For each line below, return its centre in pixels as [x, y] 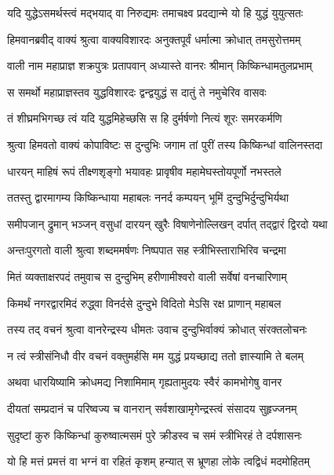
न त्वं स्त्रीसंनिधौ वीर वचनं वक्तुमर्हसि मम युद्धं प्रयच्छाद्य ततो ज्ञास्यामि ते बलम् [156, 355]
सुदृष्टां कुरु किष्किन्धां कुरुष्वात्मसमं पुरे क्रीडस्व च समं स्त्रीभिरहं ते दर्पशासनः [154, 435]
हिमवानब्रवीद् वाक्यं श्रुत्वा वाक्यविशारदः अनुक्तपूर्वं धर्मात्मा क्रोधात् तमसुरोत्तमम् [154, 39]
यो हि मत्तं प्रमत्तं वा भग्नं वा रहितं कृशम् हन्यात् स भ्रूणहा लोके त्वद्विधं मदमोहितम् [158, 461]
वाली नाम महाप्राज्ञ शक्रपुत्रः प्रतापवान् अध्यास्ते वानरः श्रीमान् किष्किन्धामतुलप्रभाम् [160, 66]
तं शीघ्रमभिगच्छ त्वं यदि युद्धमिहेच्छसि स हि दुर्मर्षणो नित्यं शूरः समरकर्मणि [145, 118]
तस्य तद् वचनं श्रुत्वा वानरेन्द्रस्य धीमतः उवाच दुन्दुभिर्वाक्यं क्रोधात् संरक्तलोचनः [157, 329]
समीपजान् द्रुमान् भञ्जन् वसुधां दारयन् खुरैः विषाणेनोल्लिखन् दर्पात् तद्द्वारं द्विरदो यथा [167, 223]
